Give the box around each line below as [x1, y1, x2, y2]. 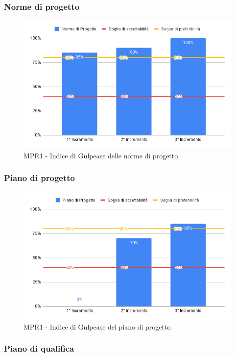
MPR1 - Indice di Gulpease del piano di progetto [23, 321, 171, 331]
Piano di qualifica [4, 342, 74, 355]
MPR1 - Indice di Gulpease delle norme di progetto [23, 150, 178, 160]
